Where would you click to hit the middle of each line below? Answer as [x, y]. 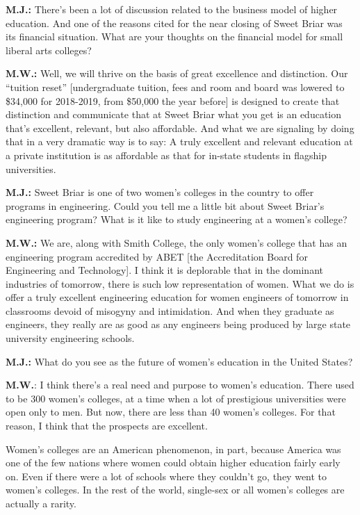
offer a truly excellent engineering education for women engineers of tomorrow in [177, 297]
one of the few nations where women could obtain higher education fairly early [173, 463]
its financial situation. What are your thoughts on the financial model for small [174, 36]
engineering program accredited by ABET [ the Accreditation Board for [157, 256]
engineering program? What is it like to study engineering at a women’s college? [177, 219]
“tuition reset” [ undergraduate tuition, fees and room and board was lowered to [175, 87]
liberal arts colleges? [49, 50]
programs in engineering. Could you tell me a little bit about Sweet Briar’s [165, 205]
